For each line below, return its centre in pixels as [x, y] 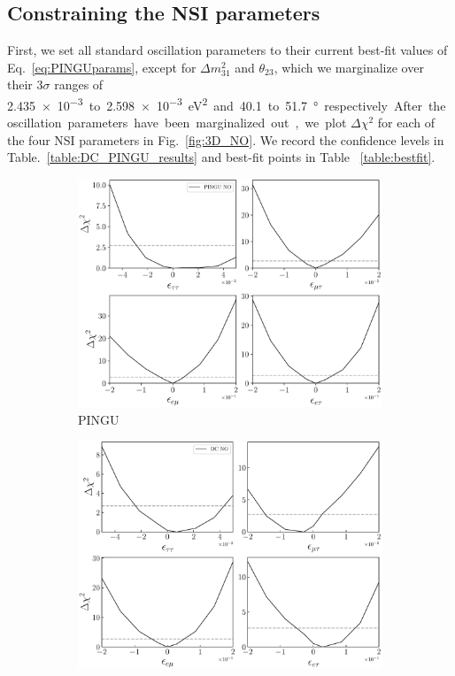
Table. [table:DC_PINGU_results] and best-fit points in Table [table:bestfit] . [221, 157]
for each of [406, 123]
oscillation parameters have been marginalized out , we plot [177, 123]
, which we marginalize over [349, 67]
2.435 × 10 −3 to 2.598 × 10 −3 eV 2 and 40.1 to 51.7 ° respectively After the [227, 104]
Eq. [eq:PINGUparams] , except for [102, 67]
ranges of [79, 84]
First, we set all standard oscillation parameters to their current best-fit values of [227, 50]
